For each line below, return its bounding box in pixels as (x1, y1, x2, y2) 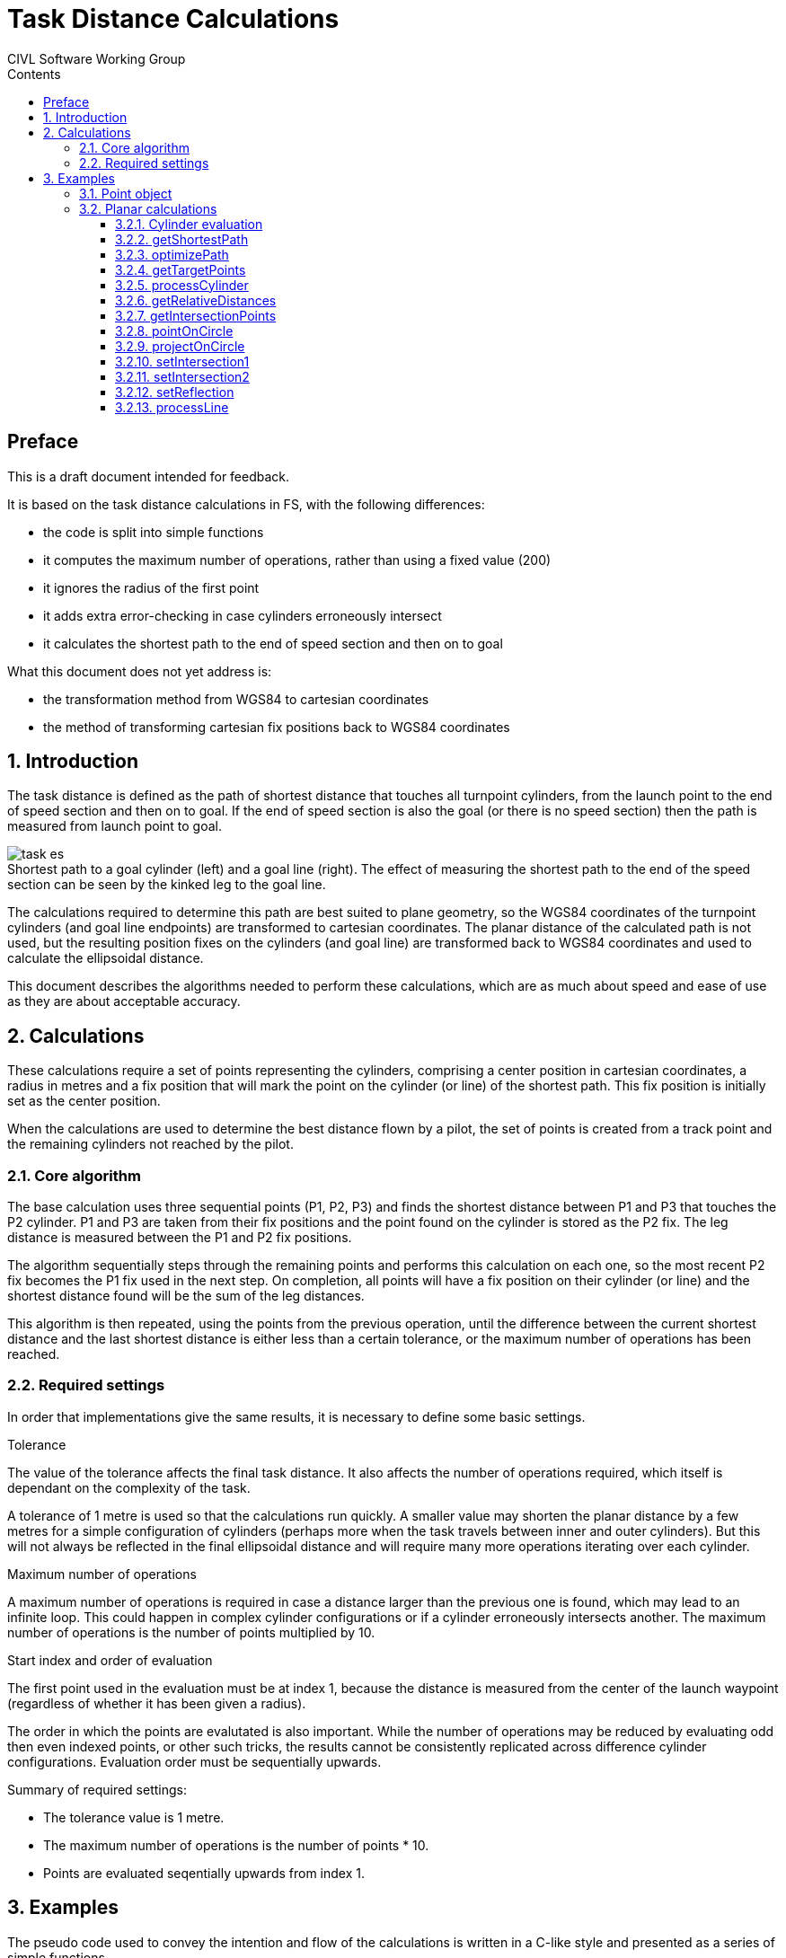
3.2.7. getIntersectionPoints (115, 307, 277, 323)
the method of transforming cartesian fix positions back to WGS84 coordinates (43, 719, 510, 735)
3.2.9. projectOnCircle (115, 338, 245, 354)
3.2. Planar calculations (79, 200, 217, 216)
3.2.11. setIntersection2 (115, 368, 250, 384)
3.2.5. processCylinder (115, 277, 249, 293)
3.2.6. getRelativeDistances (115, 292, 277, 308)
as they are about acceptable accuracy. (7, 993, 241, 1010)
